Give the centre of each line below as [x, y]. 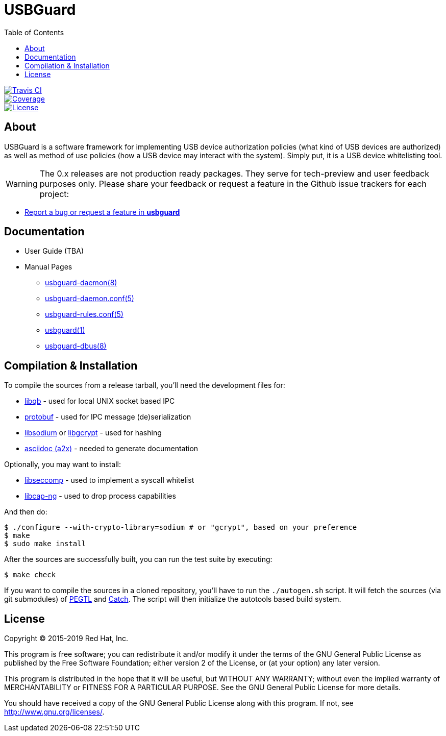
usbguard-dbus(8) [76, 346]
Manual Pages [48, 267]
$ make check [30, 575]
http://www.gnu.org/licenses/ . [54, 712]
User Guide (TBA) [54, 251]
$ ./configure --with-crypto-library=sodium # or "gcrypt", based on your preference [181, 528]
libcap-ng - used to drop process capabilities [100, 496]
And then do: [26, 512]
